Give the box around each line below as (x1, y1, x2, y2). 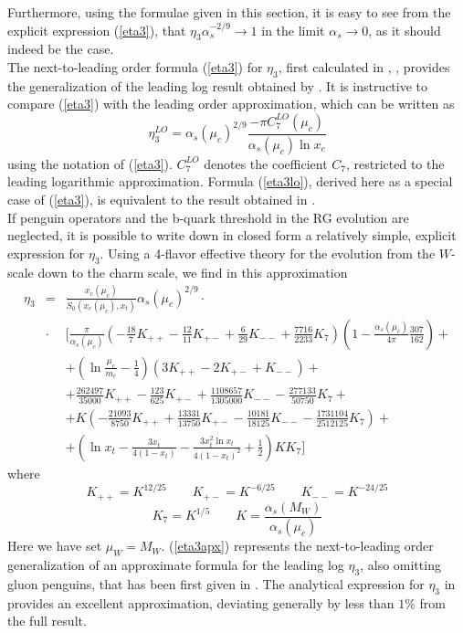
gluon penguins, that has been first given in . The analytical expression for (7, 575, 425, 594)
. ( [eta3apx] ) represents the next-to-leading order (161, 536, 434, 555)
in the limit (261, 20, 325, 39)
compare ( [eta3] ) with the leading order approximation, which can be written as (7, 94, 455, 113)
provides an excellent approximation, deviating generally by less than (7, 593, 395, 612)
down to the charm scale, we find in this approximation (37, 262, 348, 281)
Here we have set (7, 536, 102, 555)
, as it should (368, 20, 441, 39)
